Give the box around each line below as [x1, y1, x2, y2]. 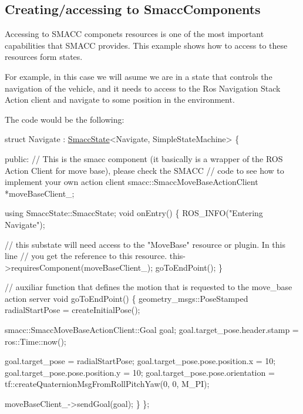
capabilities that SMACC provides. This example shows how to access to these [5, 39, 288, 51]
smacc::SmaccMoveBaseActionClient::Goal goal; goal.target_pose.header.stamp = [5, 324, 299, 336]
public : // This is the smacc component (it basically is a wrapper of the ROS [5, 152, 283, 164]
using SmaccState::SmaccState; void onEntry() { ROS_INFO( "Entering [5, 207, 263, 219]
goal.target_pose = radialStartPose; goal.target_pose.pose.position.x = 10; [5, 355, 276, 367]
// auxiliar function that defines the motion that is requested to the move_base [5, 281, 292, 293]
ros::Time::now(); [5, 335, 66, 347]
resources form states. [5, 51, 83, 63]
